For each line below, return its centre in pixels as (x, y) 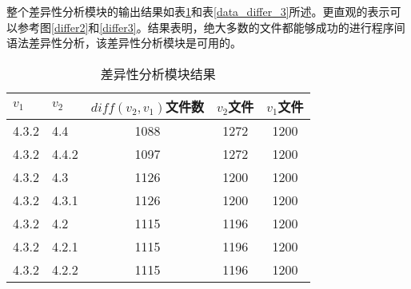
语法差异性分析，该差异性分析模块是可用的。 (124, 43)
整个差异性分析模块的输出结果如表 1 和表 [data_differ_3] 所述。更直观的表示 (198, 11)
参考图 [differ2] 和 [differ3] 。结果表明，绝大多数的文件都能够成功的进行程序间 (211, 27)
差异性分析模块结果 (158, 73)
